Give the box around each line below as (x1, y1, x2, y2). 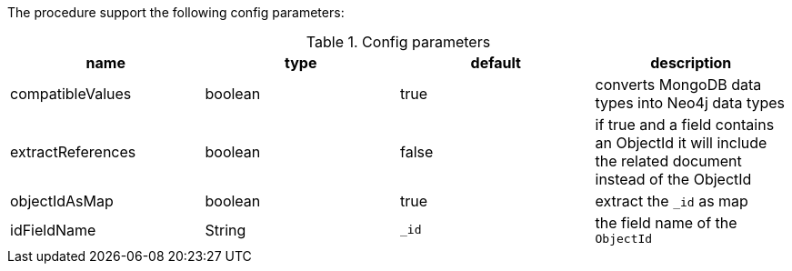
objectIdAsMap (10, 192, 114, 210)
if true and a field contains (595, 115, 775, 134)
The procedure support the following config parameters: (7, 5, 345, 20)
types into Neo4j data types (595, 94, 785, 112)
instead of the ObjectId (595, 170, 752, 188)
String (205, 220, 246, 239)
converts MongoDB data (595, 75, 762, 94)
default (470, 54, 521, 72)
